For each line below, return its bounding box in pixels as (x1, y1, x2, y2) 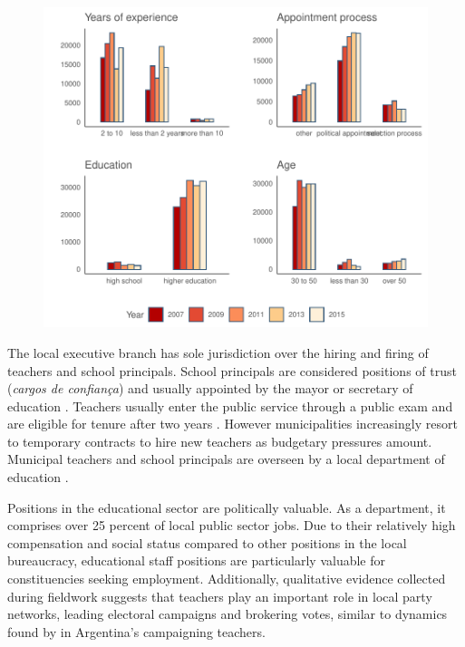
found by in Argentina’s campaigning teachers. (7, 622, 266, 641)
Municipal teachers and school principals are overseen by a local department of (7, 449, 445, 468)
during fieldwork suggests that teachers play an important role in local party (7, 586, 432, 605)
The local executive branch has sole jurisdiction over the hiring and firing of (7, 343, 429, 362)
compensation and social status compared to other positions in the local (7, 533, 407, 552)
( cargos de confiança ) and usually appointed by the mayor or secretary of (7, 379, 413, 398)
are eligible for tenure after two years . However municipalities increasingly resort (7, 414, 458, 433)
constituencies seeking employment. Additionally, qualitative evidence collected (7, 569, 446, 588)
